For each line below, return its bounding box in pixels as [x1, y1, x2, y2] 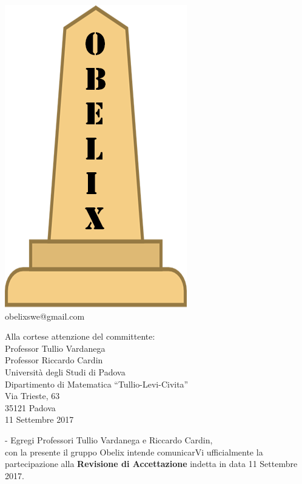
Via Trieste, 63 [5, 389, 60, 402]
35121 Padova [5, 401, 56, 414]
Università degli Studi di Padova [5, 365, 126, 378]
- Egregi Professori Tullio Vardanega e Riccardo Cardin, [5, 433, 213, 446]
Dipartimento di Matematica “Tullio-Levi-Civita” [5, 377, 189, 390]
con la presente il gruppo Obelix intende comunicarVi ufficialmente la [5, 445, 263, 458]
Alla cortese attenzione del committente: [5, 330, 155, 343]
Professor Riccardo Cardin [5, 354, 103, 366]
